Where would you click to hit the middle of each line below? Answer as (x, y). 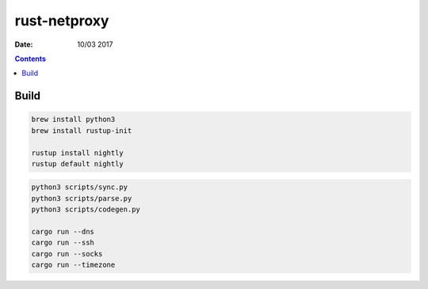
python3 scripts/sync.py (80, 187)
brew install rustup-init (82, 130)
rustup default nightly (78, 164)
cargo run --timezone (73, 265)
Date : (24, 44)
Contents (31, 59)
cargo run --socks (67, 254)
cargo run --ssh (63, 243)
